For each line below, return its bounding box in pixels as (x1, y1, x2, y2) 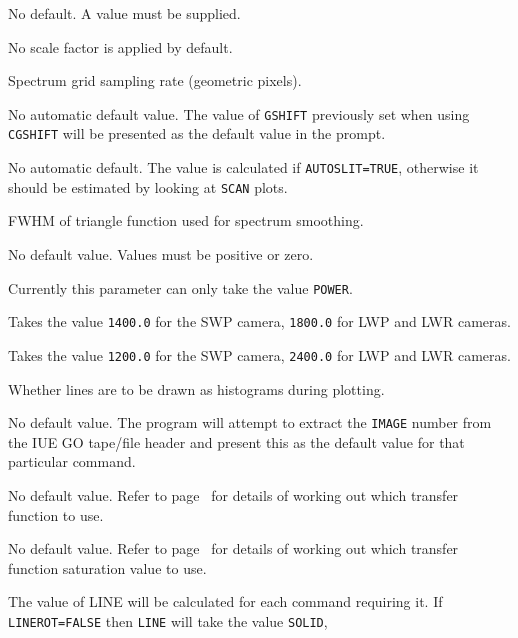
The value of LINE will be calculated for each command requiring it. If (8, 591, 443, 612)
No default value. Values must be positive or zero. (8, 244, 314, 264)
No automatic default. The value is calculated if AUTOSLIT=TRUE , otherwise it (8, 157, 479, 178)
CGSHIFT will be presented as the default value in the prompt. (8, 123, 386, 144)
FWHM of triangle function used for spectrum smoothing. (8, 210, 364, 231)
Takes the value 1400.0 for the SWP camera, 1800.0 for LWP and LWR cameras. (8, 311, 511, 332)
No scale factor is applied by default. (8, 36, 233, 57)
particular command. (8, 451, 136, 472)
